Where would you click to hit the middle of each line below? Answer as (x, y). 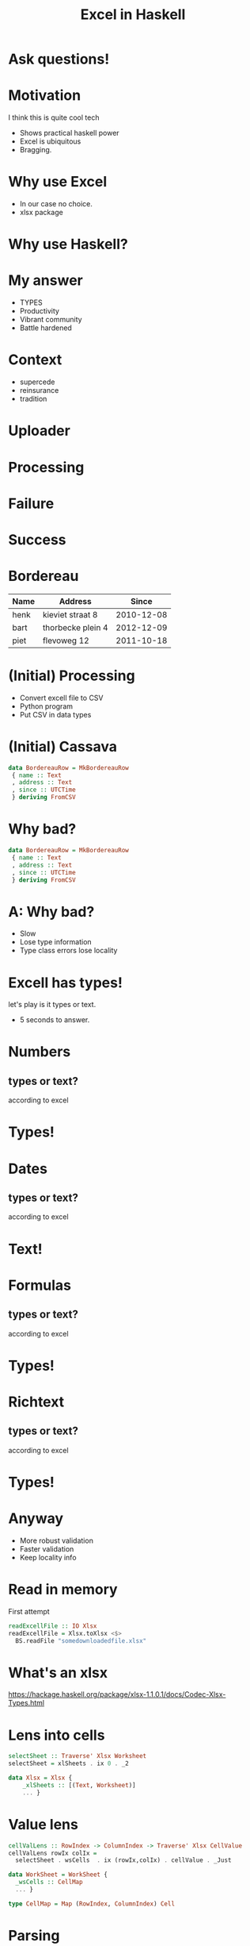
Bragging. (36, 150)
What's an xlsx (58, 1673)
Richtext (36, 1402)
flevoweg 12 (66, 640)
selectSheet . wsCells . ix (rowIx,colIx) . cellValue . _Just (123, 1860)
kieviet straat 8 (70, 614)
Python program (46, 706)
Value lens (44, 1824)
